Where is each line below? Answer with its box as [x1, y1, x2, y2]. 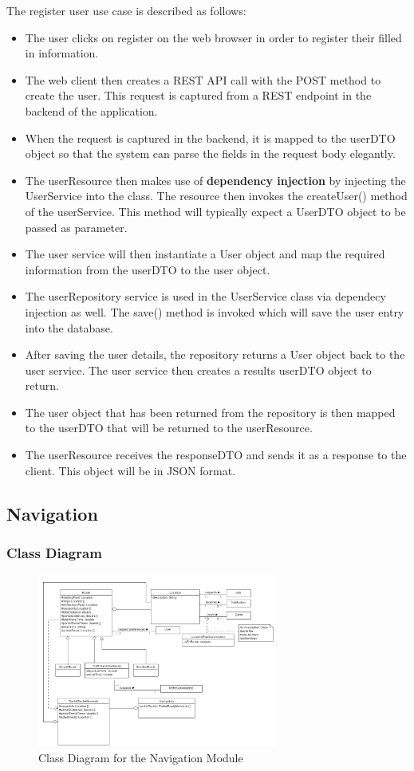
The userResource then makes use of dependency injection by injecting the [25, 171, 406, 188]
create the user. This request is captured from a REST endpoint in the [25, 87, 372, 104]
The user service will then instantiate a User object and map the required [25, 246, 385, 262]
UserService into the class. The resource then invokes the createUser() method [25, 187, 408, 204]
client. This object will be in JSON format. [25, 462, 236, 478]
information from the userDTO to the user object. [25, 261, 270, 277]
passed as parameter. [25, 218, 128, 235]
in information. [25, 45, 99, 61]
